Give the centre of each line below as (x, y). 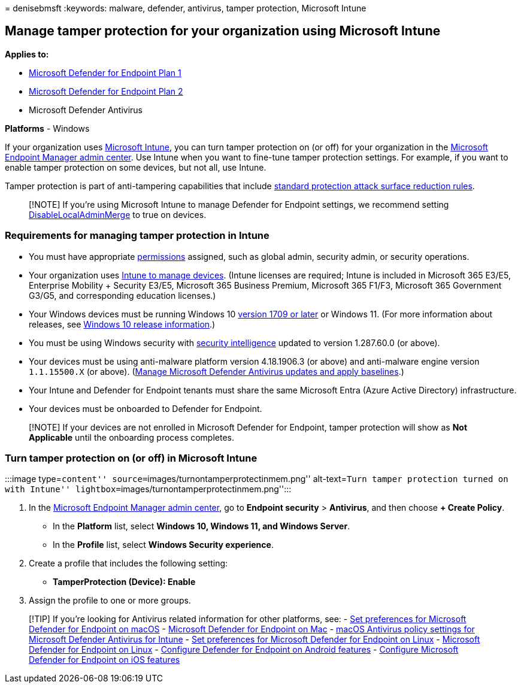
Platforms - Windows (47, 128)
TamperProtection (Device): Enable (124, 582)
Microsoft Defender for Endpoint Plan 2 (106, 91)
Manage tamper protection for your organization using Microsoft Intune (223, 31)
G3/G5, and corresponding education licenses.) (122, 295)
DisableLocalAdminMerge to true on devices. (118, 214)
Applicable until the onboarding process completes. (132, 437)
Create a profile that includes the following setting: (128, 563)
